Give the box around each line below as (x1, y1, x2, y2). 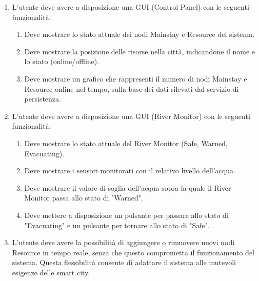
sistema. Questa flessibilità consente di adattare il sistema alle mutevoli (12, 257, 236, 268)
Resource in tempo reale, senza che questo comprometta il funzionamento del (12, 247, 255, 257)
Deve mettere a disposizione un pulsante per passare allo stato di (24, 209, 229, 220)
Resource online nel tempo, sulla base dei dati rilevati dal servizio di (24, 83, 239, 94)
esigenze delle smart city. (12, 267, 90, 277)
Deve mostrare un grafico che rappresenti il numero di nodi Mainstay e (24, 73, 247, 84)
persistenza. (24, 93, 61, 104)
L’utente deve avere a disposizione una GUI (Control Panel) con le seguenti (12, 2, 249, 12)
